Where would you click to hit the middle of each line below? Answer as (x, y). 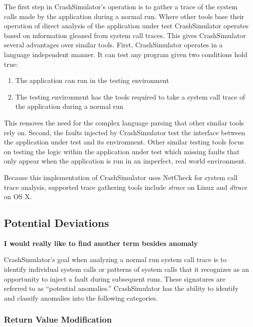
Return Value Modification (58, 319)
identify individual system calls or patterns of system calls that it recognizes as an (126, 269)
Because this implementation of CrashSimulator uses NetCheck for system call (121, 177)
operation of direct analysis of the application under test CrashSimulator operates (126, 26)
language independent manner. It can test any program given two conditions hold (126, 54)
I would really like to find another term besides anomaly (101, 243)
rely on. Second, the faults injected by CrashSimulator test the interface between (125, 132)
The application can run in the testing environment (92, 80)
